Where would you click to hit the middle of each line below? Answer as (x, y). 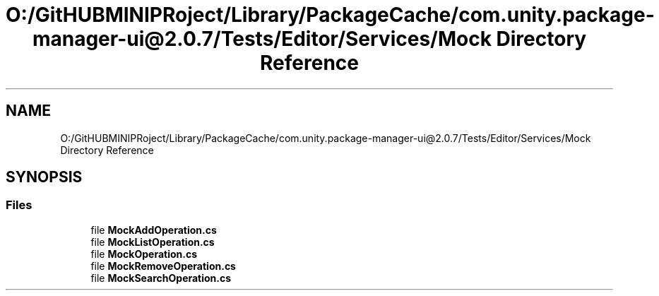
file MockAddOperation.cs (154, 230)
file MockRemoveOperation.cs (163, 266)
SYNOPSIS (44, 177)
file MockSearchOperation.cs (161, 278)
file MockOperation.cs (144, 254)
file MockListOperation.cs (153, 242)
